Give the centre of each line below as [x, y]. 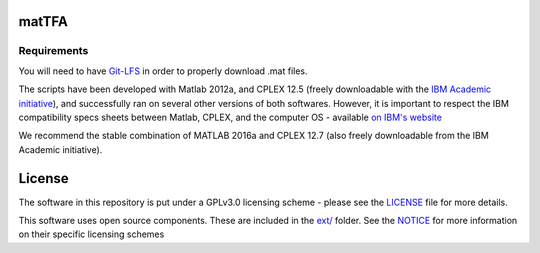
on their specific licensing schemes [91, 234]
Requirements [53, 51]
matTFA [43, 21]
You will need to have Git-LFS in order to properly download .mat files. [163, 71]
